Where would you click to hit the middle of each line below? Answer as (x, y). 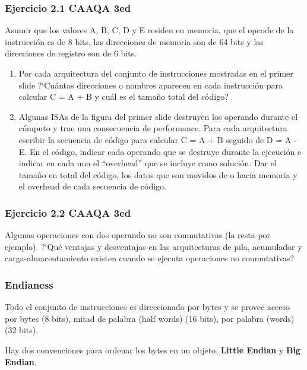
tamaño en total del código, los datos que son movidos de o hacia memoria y (158, 174)
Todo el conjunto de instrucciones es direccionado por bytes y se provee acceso (148, 307)
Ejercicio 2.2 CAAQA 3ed (68, 212)
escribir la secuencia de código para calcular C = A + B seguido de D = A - (158, 139)
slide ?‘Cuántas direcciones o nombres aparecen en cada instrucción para (151, 85)
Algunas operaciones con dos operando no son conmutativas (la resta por (138, 235)
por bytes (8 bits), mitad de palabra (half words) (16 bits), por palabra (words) (150, 318)
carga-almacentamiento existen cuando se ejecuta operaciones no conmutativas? (150, 258)
